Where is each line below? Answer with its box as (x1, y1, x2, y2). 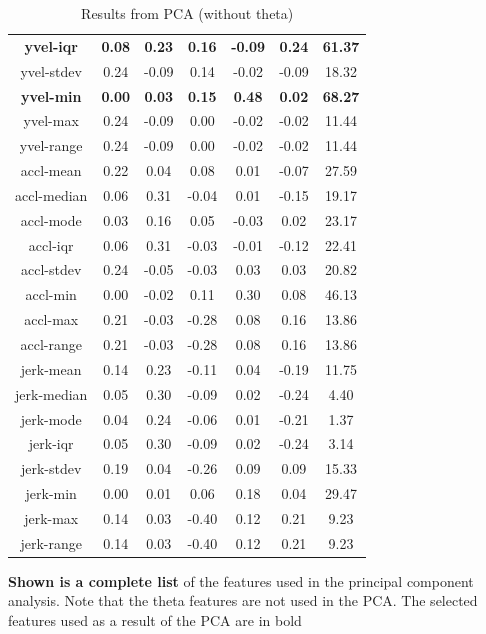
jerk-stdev (20, 458, 82, 479)
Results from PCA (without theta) (81, 3, 294, 23)
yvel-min (20, 85, 82, 106)
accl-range (20, 333, 82, 354)
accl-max (24, 309, 79, 330)
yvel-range (19, 135, 83, 156)
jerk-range (20, 532, 82, 553)
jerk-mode (20, 408, 82, 429)
